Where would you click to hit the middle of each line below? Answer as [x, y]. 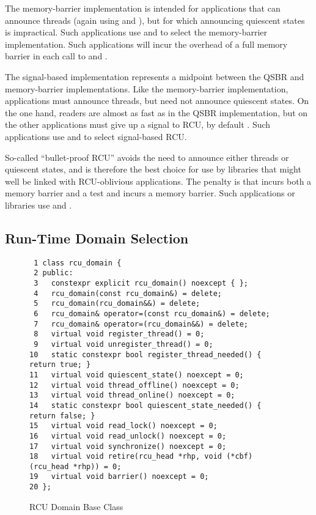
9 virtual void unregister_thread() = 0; [123, 344]
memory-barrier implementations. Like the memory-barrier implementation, [147, 88]
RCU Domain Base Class [76, 506]
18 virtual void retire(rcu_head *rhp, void [126, 457]
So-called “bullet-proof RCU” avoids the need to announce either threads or [147, 157]
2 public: [53, 273]
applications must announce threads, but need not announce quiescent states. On [157, 101]
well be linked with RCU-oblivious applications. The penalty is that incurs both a [158, 181]
